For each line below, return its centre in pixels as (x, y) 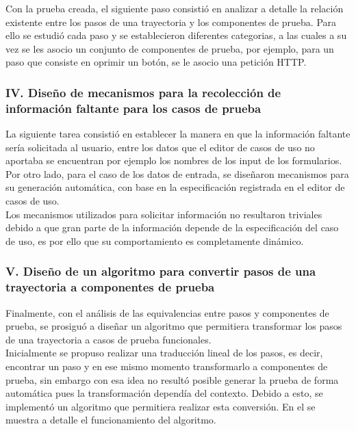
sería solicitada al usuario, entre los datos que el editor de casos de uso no (160, 147)
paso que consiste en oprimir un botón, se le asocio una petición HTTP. (156, 62)
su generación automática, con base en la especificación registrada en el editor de (175, 187)
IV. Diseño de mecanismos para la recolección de (143, 92)
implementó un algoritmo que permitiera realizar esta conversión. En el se (161, 406)
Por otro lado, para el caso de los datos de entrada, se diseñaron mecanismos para (177, 173)
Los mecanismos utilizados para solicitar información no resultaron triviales (164, 214)
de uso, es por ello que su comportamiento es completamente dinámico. (155, 240)
